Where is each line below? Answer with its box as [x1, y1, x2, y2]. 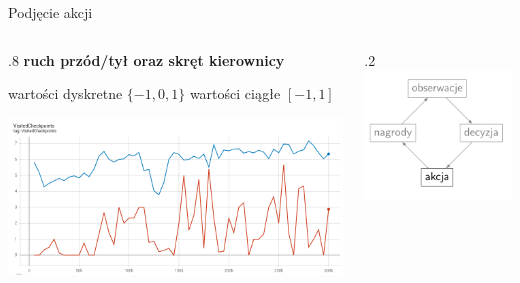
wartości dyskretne [8, 83, 123, 104]
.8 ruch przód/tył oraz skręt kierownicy [8, 49, 285, 70]
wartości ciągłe [189, 83, 281, 104]
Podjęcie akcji [8, 2, 93, 22]
